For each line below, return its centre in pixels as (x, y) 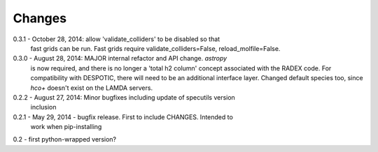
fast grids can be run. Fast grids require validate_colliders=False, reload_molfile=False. (155, 48)
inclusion (43, 107)
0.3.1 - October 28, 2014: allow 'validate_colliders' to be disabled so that (117, 39)
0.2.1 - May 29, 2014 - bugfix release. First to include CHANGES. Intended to (123, 117)
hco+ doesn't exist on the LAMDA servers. (92, 88)
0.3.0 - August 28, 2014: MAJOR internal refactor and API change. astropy (120, 59)
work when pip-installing (66, 127)
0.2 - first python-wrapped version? (65, 139)
